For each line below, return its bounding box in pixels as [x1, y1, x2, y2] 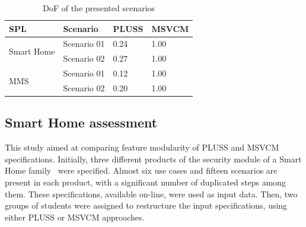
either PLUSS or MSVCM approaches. [5, 210, 145, 223]
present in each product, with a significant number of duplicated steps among [5, 176, 286, 188]
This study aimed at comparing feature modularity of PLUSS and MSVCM [5, 141, 279, 154]
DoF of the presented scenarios [43, 2, 155, 14]
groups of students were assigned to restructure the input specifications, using [5, 199, 288, 212]
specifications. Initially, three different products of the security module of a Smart [5, 152, 302, 165]
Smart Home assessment [5, 113, 158, 132]
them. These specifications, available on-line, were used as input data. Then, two [5, 187, 298, 200]
